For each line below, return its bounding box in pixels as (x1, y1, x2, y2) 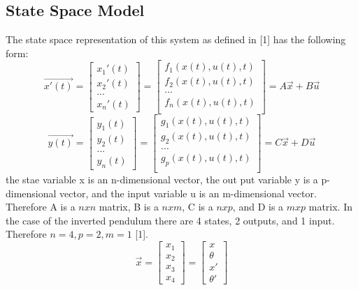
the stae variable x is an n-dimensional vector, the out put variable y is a (6, 172, 318, 187)
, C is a (182, 199, 213, 214)
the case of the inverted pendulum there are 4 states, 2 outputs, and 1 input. (6, 213, 335, 227)
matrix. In (308, 199, 353, 214)
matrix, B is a (99, 199, 159, 214)
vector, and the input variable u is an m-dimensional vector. (59, 185, 317, 200)
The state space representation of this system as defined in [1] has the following (6, 32, 346, 47)
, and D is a (232, 199, 284, 214)
